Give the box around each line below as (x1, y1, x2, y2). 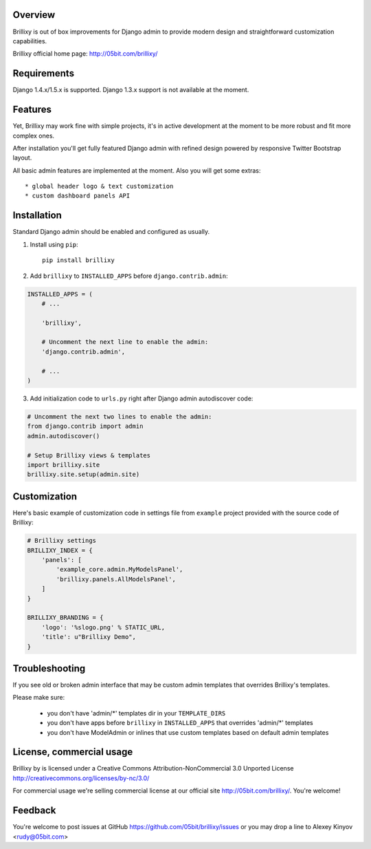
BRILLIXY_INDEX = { (27, 546, 93, 554)
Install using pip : (30, 240, 78, 248)
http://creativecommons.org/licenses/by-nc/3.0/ (12, 774, 150, 782)
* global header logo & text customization (25, 182, 174, 191)
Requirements (12, 67, 75, 79)
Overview (12, 9, 56, 21)
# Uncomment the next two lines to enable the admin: (27, 413, 212, 420)
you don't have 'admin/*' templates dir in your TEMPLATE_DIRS (47, 709, 226, 717)
